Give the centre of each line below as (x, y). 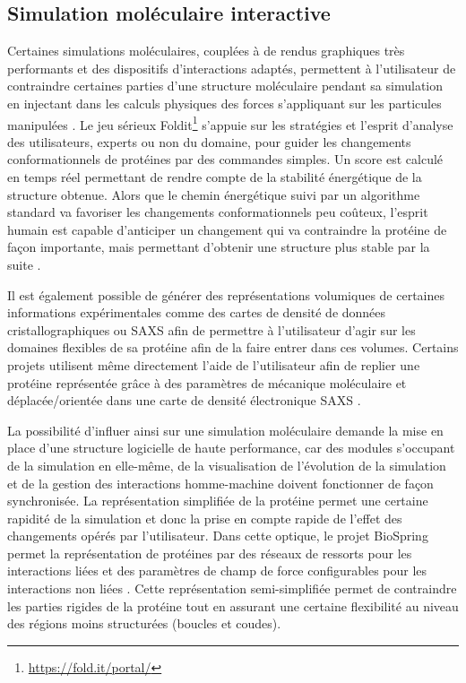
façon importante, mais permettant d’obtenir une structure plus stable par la (219, 247)
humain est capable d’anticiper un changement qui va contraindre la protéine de (227, 229)
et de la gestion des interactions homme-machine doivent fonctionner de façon (220, 483)
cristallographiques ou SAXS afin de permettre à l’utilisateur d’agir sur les (211, 329)
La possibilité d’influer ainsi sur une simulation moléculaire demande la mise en (225, 430)
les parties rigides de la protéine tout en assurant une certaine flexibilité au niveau (233, 605)
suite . (24, 264)
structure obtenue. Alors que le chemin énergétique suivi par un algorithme (214, 194)
